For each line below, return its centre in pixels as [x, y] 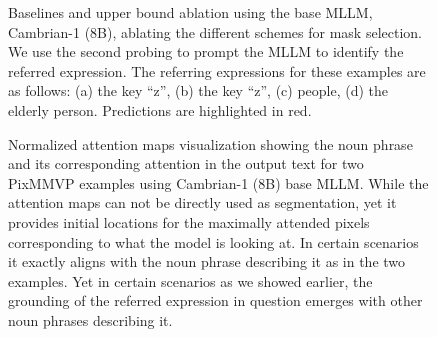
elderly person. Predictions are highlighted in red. [160, 109]
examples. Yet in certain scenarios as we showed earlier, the [190, 280]
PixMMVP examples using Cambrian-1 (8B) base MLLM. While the [218, 182]
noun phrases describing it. [90, 319]
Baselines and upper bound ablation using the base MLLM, [190, 12]
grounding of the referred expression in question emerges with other [215, 300]
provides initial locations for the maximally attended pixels [189, 221]
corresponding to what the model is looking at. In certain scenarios [213, 241]
